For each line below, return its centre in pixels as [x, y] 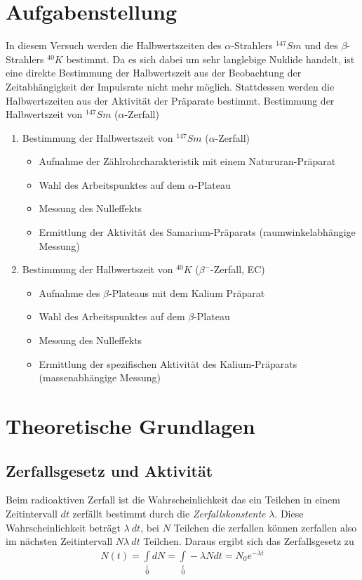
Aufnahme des [69, 292]
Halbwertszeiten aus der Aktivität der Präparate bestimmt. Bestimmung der [170, 100]
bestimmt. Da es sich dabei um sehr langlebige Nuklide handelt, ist [210, 59]
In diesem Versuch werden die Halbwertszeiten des [114, 45]
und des [321, 45]
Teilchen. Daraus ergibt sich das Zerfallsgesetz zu [249, 541]
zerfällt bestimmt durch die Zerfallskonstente [169, 513]
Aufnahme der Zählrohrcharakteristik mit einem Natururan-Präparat [187, 161]
